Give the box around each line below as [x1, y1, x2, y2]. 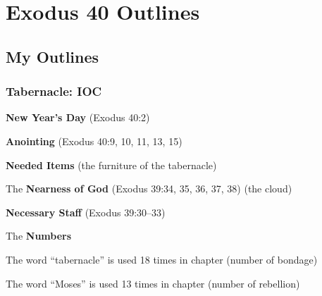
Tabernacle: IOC [6, 82, 102, 100]
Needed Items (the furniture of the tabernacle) [6, 157, 217, 172]
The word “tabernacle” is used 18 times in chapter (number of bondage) [6, 252, 318, 266]
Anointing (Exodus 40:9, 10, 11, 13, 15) [6, 133, 182, 148]
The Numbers [6, 228, 72, 243]
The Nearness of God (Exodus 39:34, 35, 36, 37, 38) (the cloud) [6, 181, 292, 196]
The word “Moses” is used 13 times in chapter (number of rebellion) [6, 276, 300, 290]
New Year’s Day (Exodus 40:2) [6, 110, 150, 125]
